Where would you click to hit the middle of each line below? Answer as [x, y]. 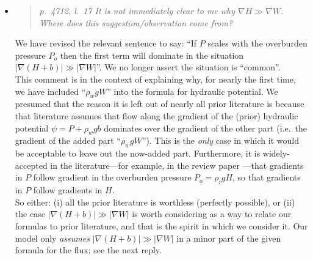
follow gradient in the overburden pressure [112, 177]
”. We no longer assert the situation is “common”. [188, 67]
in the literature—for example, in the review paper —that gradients [177, 165]
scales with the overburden [257, 43]
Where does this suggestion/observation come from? [136, 22]
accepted [31, 165]
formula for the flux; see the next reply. [88, 250]
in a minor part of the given [229, 238]
